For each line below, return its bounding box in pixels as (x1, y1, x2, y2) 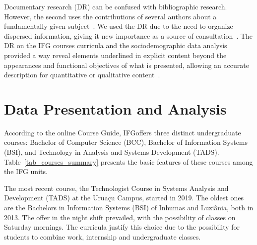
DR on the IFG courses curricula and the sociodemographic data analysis (4, 40, 227, 51)
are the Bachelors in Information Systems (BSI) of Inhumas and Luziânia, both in (4, 202, 254, 213)
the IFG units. (4, 166, 48, 177)
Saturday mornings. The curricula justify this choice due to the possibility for (4, 222, 240, 232)
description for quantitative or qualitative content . (4, 69, 160, 80)
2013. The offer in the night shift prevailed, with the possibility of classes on (4, 212, 236, 222)
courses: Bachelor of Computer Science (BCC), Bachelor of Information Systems (4, 137, 248, 147)
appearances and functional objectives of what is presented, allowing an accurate (4, 60, 249, 70)
